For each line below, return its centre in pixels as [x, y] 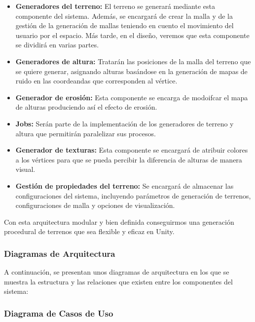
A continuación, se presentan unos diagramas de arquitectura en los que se [117, 272]
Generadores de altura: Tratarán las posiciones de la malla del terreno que [133, 61]
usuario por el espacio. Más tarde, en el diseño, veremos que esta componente [132, 35]
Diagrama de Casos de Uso [59, 313]
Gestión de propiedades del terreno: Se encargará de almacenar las [125, 185]
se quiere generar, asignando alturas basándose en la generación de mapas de [131, 71]
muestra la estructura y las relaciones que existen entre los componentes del [118, 281]
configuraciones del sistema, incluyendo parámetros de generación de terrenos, [133, 195]
